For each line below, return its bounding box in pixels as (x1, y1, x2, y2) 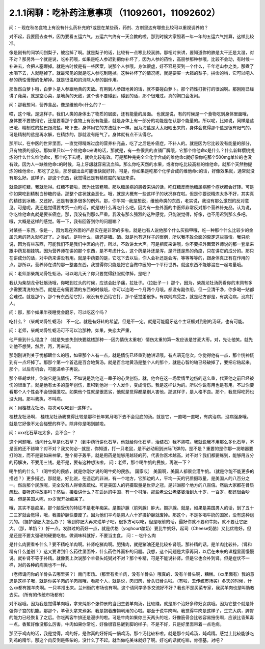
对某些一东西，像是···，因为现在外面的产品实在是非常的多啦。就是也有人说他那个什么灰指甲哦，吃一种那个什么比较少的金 (9, 227, 254, 233)
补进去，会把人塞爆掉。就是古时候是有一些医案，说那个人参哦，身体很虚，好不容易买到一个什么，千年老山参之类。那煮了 (9, 63, 254, 69)
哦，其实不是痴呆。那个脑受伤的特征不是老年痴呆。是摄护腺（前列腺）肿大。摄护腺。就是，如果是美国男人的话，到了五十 (9, 505, 254, 511)
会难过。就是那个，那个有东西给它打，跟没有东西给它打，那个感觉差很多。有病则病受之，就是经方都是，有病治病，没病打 (9, 293, 254, 299)
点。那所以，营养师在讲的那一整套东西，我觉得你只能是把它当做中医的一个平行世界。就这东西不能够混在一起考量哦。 (9, 262, 245, 268)
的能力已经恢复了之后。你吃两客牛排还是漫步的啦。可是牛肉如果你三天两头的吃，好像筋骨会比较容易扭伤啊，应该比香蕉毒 (9, 615, 254, 621)
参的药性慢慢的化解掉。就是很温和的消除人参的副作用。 (9, 77, 121, 83)
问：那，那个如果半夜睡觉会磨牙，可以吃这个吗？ (9, 310, 108, 315)
